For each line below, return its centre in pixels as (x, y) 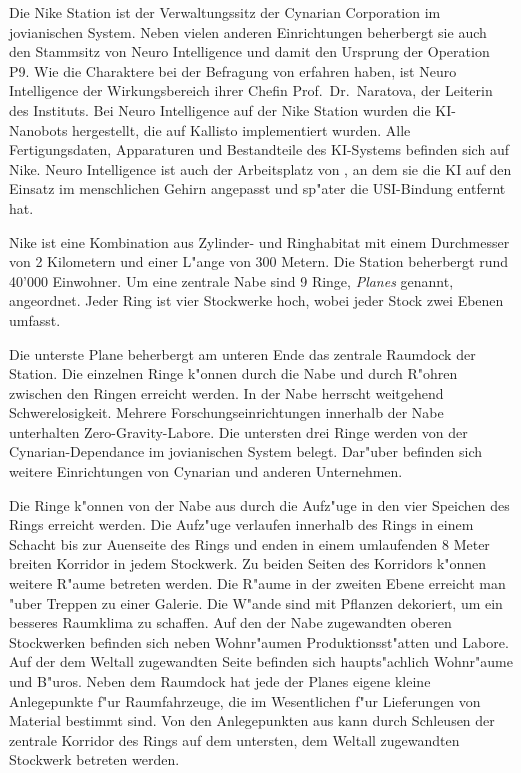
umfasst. (35, 319)
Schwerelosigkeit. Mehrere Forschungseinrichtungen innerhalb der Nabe (226, 412)
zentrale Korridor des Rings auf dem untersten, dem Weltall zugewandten (234, 739)
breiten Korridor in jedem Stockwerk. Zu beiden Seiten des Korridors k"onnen (248, 563)
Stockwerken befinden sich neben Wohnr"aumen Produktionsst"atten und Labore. (259, 641)
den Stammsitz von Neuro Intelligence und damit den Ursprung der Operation (249, 51)
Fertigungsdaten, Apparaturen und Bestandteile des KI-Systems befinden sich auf (259, 149)
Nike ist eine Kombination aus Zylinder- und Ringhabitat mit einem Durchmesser (259, 241)
